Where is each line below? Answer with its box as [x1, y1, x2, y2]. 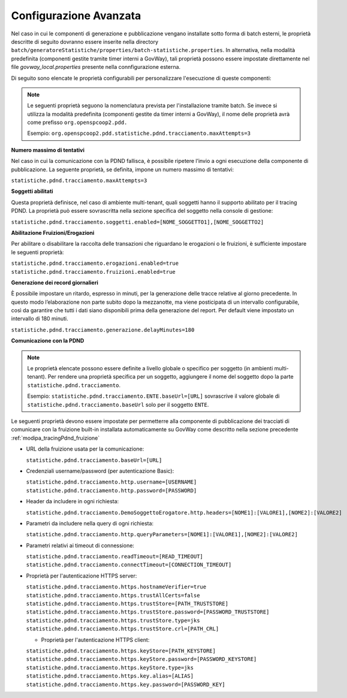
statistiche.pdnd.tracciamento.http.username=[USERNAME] [26, 479, 197, 485]
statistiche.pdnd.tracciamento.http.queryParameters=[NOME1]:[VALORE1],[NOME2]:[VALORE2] [26, 531, 298, 538]
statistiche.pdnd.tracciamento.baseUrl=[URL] [26, 457, 162, 464]
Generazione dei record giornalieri [11, 279, 98, 286]
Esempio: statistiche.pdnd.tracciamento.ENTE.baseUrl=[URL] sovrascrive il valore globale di [27, 392, 280, 400]
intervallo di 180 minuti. [11, 315, 68, 322]
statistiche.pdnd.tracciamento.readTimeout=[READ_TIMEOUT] [26, 553, 204, 560]
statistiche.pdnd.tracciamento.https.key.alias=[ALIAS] [26, 673, 194, 679]
